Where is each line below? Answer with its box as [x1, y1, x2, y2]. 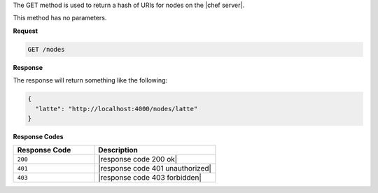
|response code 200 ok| [98, 155, 178, 164]
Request [13, 27, 38, 35]
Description [98, 145, 138, 155]
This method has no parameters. [13, 14, 107, 22]
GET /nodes [27, 45, 65, 53]
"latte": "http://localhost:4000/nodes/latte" [35, 105, 198, 113]
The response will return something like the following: [13, 76, 168, 85]
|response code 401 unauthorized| [98, 164, 211, 173]
